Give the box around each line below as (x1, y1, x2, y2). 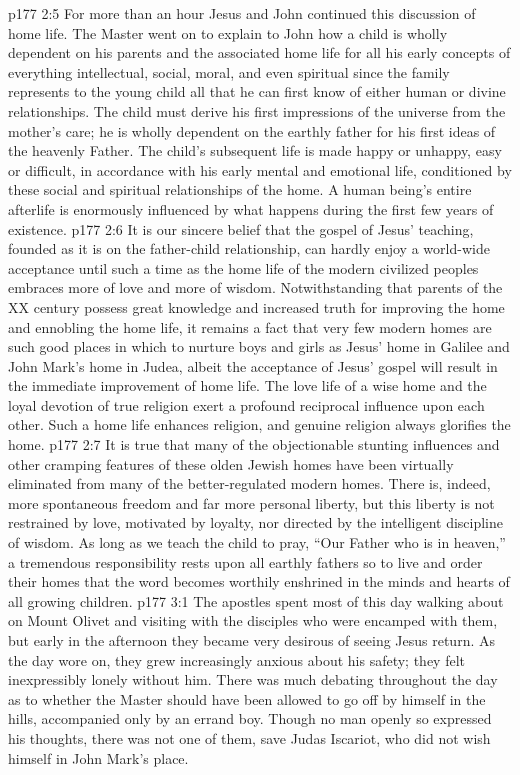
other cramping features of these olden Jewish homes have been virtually (8, 453, 454, 474)
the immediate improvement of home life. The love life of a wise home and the (8, 375, 487, 396)
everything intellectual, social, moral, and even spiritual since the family (8, 61, 450, 82)
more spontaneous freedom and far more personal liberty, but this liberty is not (8, 492, 495, 513)
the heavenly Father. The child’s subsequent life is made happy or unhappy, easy (8, 140, 502, 161)
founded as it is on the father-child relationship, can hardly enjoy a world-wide (8, 238, 490, 259)
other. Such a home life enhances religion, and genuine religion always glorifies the (8, 414, 511, 435)
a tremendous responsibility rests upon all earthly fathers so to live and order (8, 551, 483, 572)
